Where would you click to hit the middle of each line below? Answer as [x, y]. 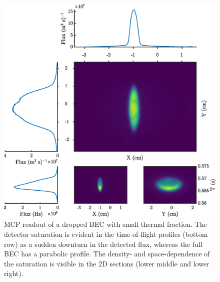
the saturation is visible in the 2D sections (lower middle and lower [107, 263]
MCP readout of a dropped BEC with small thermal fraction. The [105, 224]
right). [14, 273]
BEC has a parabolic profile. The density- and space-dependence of [107, 254]
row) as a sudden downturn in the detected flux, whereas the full [103, 244]
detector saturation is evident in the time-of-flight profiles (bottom [106, 234]
